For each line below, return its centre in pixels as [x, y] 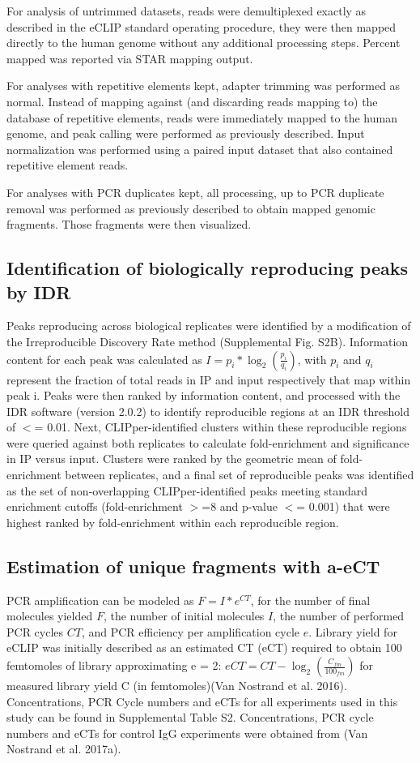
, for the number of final [310, 600]
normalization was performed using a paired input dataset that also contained [200, 149]
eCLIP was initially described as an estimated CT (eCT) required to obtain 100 [204, 647]
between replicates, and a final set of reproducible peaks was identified [240, 475]
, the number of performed [339, 616]
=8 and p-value [240, 506]
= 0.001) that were [343, 506]
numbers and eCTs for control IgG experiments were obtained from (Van [187, 733]
